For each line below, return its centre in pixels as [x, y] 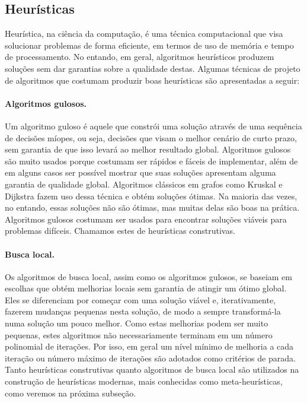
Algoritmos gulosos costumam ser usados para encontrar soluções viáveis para [146, 219]
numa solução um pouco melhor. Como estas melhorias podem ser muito [137, 323]
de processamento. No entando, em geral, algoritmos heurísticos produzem [140, 57]
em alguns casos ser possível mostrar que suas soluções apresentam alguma [140, 172]
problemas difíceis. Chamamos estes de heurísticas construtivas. [120, 231]
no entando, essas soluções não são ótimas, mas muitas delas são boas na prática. [152, 207]
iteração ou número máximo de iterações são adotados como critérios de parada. [150, 358]
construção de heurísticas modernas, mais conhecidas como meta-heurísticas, [144, 381]
